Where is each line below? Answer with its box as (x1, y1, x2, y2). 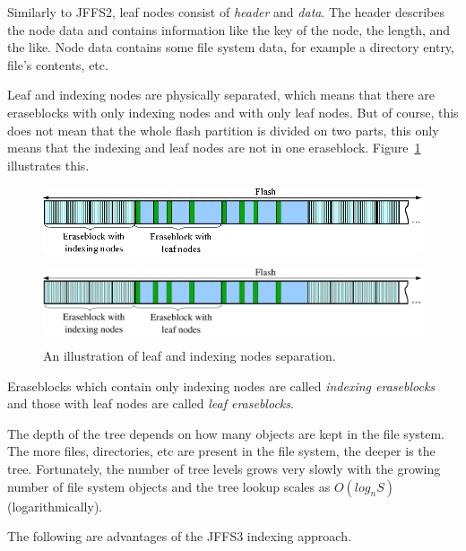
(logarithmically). (7, 496, 103, 515)
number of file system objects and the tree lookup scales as (7, 477, 331, 495)
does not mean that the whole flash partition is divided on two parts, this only (7, 120, 439, 139)
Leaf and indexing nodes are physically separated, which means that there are (7, 85, 436, 104)
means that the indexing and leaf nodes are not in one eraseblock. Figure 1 (7, 138, 421, 157)
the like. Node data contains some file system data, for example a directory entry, (7, 38, 454, 57)
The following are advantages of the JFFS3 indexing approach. (7, 527, 351, 546)
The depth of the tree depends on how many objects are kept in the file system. (7, 424, 445, 442)
